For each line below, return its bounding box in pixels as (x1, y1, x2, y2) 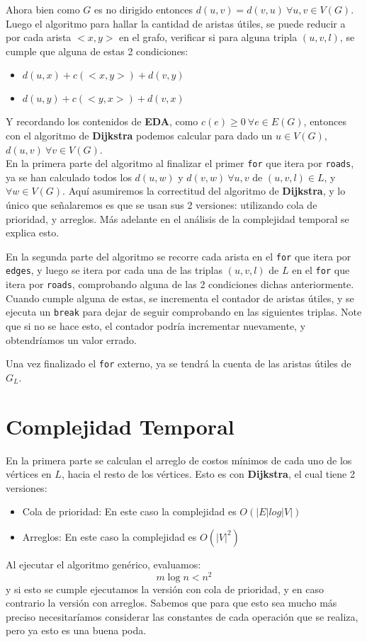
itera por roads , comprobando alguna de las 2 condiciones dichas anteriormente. (6, 277, 354, 292)
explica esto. (6, 225, 60, 240)
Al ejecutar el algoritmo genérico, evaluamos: (6, 556, 201, 571)
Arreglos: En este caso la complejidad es (22, 529, 197, 544)
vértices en (6, 466, 52, 481)
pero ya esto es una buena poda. (6, 623, 147, 638)
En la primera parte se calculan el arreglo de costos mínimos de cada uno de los (6, 452, 352, 467)
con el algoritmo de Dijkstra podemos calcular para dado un (6, 127, 273, 142)
